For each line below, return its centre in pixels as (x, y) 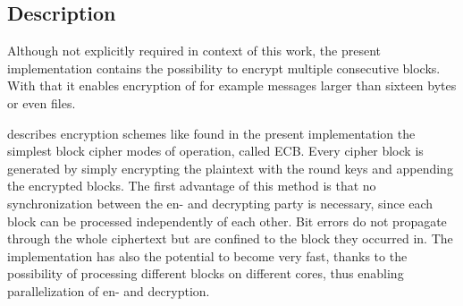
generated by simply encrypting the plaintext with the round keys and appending (230, 168)
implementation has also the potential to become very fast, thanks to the (207, 255)
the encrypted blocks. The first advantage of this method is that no (192, 186)
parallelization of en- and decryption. (109, 290)
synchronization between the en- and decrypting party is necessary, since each (220, 203)
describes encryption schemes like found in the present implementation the (211, 133)
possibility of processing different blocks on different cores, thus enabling (206, 273)
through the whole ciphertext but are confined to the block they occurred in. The (230, 238)
